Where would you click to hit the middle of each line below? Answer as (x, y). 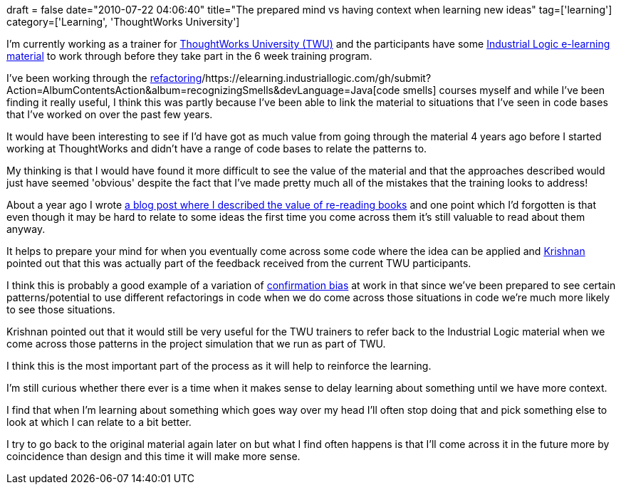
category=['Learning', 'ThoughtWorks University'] (123, 22)
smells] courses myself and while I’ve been (504, 90)
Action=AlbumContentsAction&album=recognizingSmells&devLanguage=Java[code (203, 90)
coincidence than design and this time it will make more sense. (153, 456)
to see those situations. (61, 309)
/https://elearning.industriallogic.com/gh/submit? (317, 78)
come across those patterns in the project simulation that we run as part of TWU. (196, 344)
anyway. (26, 229)
